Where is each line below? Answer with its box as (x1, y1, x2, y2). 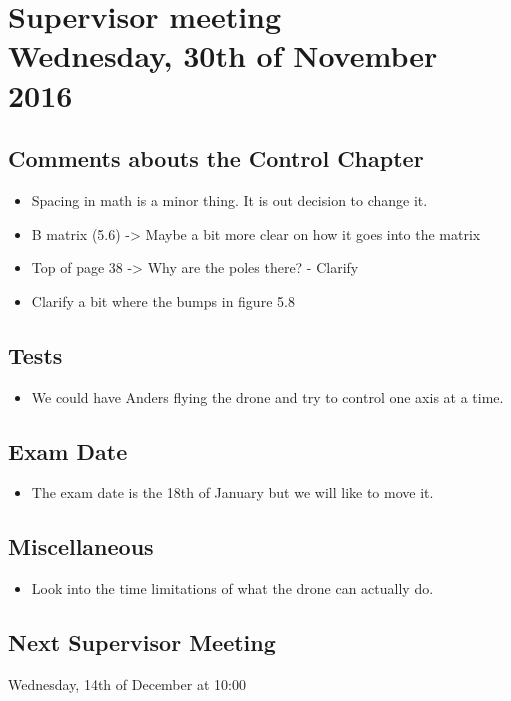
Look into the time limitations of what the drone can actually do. (31, 578, 434, 599)
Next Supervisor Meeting (8, 627, 276, 658)
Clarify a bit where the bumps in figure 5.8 (31, 290, 295, 311)
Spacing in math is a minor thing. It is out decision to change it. (31, 189, 428, 210)
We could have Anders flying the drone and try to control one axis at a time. (31, 386, 504, 407)
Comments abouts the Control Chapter (8, 143, 424, 174)
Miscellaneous (8, 531, 154, 562)
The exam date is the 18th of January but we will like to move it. (31, 482, 434, 503)
